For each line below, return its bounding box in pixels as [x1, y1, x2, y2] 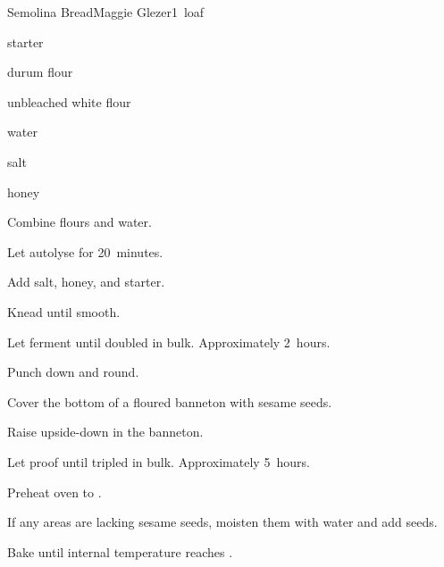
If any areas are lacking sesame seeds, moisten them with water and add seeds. [7, 513, 438, 531]
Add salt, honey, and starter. [7, 272, 165, 291]
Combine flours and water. [7, 213, 152, 231]
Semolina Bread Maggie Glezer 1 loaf [7, 3, 205, 21]
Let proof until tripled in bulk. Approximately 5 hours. [7, 452, 310, 471]
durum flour [7, 63, 73, 81]
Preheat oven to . [7, 482, 102, 501]
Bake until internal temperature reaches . [7, 542, 233, 561]
